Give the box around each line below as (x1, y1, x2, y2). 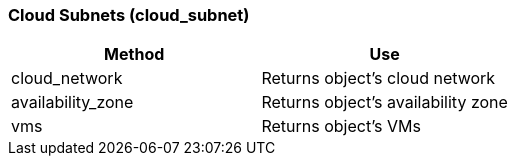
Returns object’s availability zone (261, 92, 508, 113)
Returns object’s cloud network (261, 68, 496, 89)
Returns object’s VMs (261, 116, 421, 137)
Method (104, 44, 165, 65)
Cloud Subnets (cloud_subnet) (8, 5, 250, 25)
